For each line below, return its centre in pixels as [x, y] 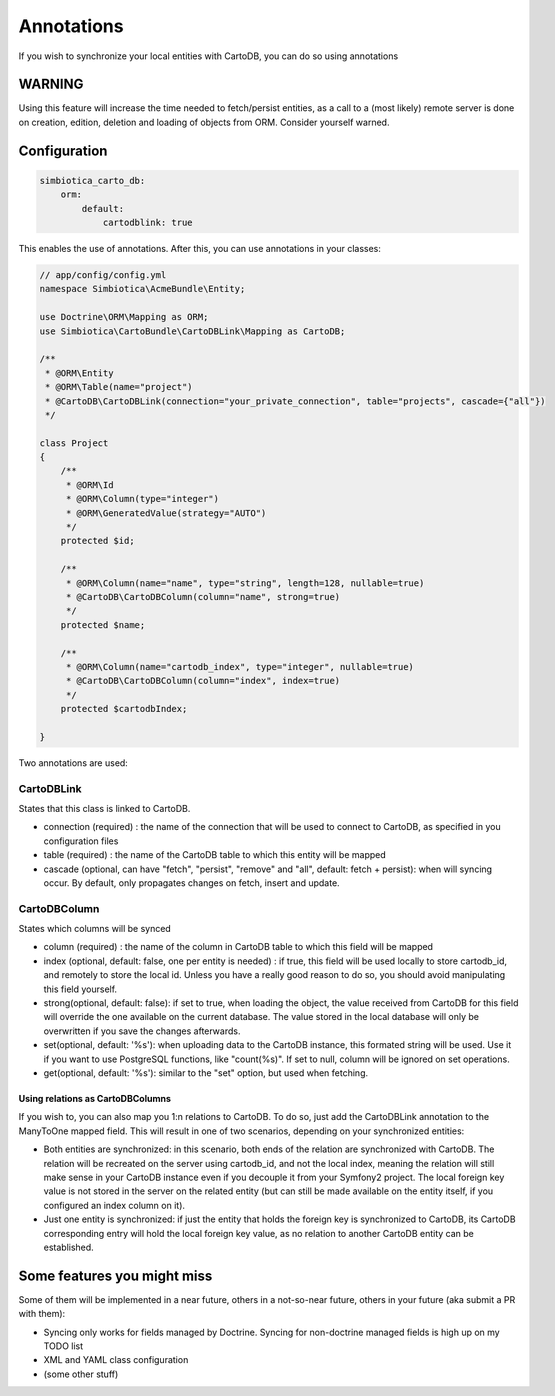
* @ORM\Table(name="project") [119, 387]
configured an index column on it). [114, 1205]
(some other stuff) [81, 1374]
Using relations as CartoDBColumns [95, 1098]
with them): [42, 1314]
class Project [74, 443]
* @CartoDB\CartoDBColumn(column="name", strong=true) [203, 596]
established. [68, 1247]
